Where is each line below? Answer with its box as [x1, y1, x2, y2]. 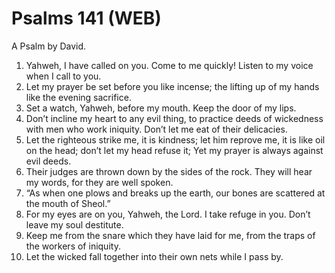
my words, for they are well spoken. [25, 176, 174, 188]
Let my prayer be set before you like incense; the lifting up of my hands [25, 80, 320, 92]
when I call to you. [25, 70, 102, 82]
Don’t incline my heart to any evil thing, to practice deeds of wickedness [25, 112, 324, 124]
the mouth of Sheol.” [25, 197, 111, 209]
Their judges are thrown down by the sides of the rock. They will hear [25, 165, 313, 177]
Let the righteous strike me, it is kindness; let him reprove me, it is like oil [25, 133, 326, 146]
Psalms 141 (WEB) [11, 7, 162, 30]
